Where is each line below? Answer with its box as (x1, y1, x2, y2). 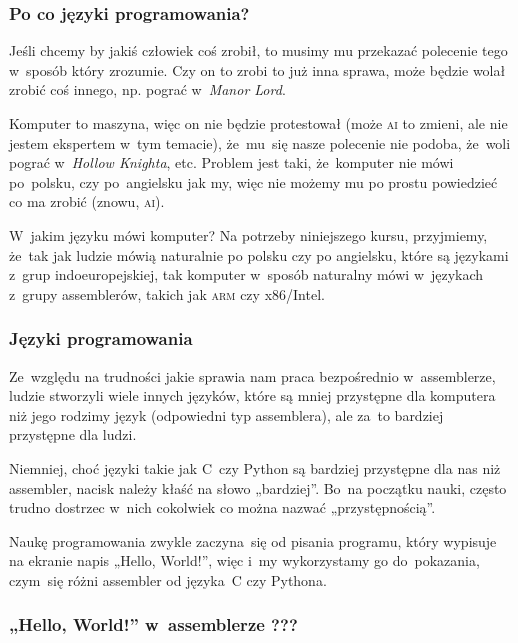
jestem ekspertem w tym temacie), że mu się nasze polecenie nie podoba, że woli (9, 132, 511, 153)
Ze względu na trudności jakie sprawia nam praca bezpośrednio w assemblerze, (9, 365, 496, 386)
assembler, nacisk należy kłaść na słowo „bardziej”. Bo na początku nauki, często (9, 477, 507, 498)
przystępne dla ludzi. (9, 424, 137, 445)
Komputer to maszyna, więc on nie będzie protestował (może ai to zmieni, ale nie (9, 113, 508, 133)
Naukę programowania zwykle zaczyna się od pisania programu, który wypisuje (9, 530, 497, 551)
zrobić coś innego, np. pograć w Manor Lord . (9, 79, 286, 100)
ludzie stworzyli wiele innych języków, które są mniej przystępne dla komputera (9, 385, 496, 406)
